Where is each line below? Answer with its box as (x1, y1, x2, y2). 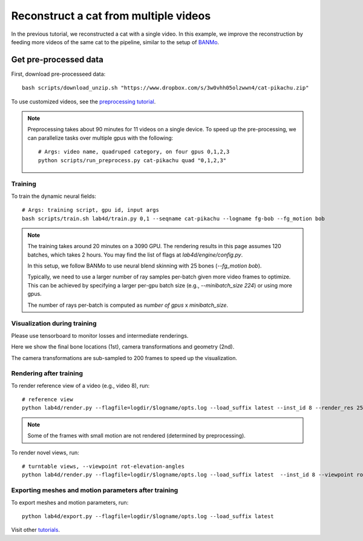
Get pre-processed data (11, 54, 104, 65)
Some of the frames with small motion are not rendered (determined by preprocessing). (27, 432, 246, 439)
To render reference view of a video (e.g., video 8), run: (11, 382, 150, 389)
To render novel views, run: (11, 448, 80, 456)
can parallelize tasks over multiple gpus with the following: (27, 134, 174, 142)
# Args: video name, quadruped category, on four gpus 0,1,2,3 (38, 148, 230, 156)
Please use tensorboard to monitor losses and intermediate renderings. (11, 332, 189, 339)
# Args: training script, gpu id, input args (22, 206, 160, 214)
